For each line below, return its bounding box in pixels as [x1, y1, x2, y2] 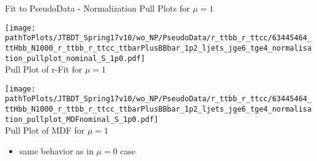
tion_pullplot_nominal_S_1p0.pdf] [5, 54, 146, 63]
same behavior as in [19, 145, 94, 157]
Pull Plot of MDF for [5, 124, 85, 137]
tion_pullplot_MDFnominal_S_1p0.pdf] [5, 115, 158, 124]
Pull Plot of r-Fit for [5, 63, 83, 76]
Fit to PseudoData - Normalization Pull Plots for [5, 2, 190, 14]
